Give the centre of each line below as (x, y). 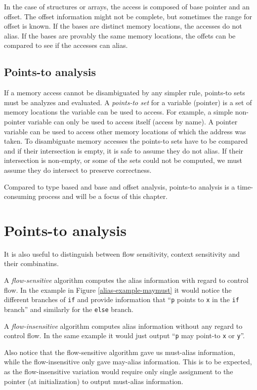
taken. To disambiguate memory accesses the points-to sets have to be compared (126, 141)
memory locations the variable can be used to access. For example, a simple (119, 112)
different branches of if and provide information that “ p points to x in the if (122, 299)
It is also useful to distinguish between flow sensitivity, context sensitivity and (122, 253)
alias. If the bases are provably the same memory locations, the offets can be (120, 35)
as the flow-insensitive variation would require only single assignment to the (119, 371)
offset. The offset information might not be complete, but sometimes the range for (128, 16)
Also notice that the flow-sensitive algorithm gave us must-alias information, (120, 352)
